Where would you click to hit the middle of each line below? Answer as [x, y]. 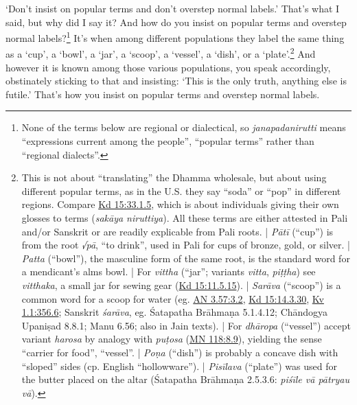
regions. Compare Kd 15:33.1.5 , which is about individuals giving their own [180, 204]
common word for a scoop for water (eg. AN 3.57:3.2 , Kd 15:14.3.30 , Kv [173, 298]
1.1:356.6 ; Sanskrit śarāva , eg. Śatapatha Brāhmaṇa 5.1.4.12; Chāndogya [175, 312]
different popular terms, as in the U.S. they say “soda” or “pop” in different [181, 190]
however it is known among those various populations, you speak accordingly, [168, 67]
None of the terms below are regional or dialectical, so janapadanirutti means [184, 127]
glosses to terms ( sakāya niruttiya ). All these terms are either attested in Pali [185, 218]
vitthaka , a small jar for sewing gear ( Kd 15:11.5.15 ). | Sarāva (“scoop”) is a [181, 285]
